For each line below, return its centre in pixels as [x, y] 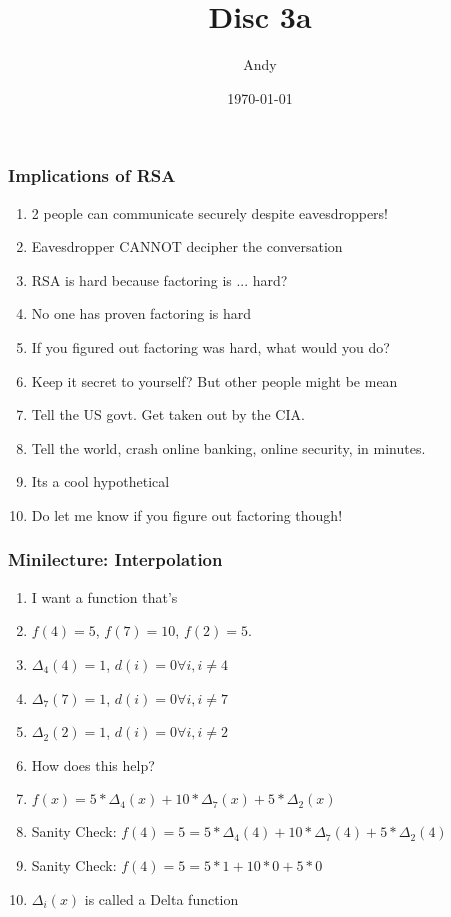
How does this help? [93, 764]
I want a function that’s [104, 596]
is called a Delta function [161, 898]
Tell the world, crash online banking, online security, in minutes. [228, 447]
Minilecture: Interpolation [115, 559]
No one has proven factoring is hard [141, 313]
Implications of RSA [92, 175]
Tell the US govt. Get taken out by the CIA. [168, 414]
